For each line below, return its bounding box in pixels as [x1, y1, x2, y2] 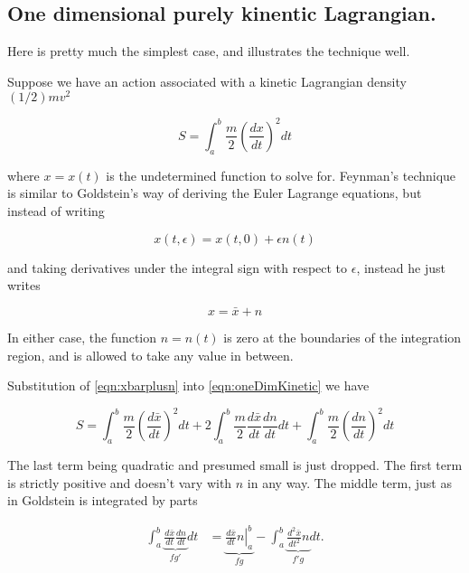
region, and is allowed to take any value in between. [7, 345, 294, 364]
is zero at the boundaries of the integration [223, 327, 462, 346]
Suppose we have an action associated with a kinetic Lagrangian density [7, 71, 407, 90]
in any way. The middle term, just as [247, 473, 452, 492]
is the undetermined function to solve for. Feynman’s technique [106, 165, 456, 184]
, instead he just [356, 258, 446, 277]
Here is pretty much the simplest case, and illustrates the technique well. [7, 42, 410, 61]
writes [7, 276, 41, 295]
